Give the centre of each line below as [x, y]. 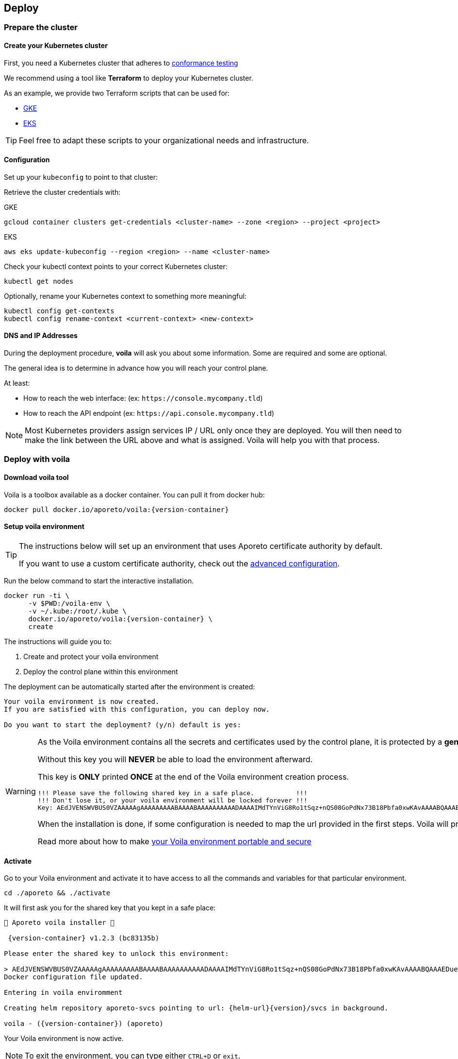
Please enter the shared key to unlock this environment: [116, 954]
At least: [17, 383]
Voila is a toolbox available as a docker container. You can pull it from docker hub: [134, 495]
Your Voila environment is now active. [64, 1039]
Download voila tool [36, 478]
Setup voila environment [44, 527]
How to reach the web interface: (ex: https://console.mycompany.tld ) [143, 398]
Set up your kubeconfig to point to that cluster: [81, 177]
